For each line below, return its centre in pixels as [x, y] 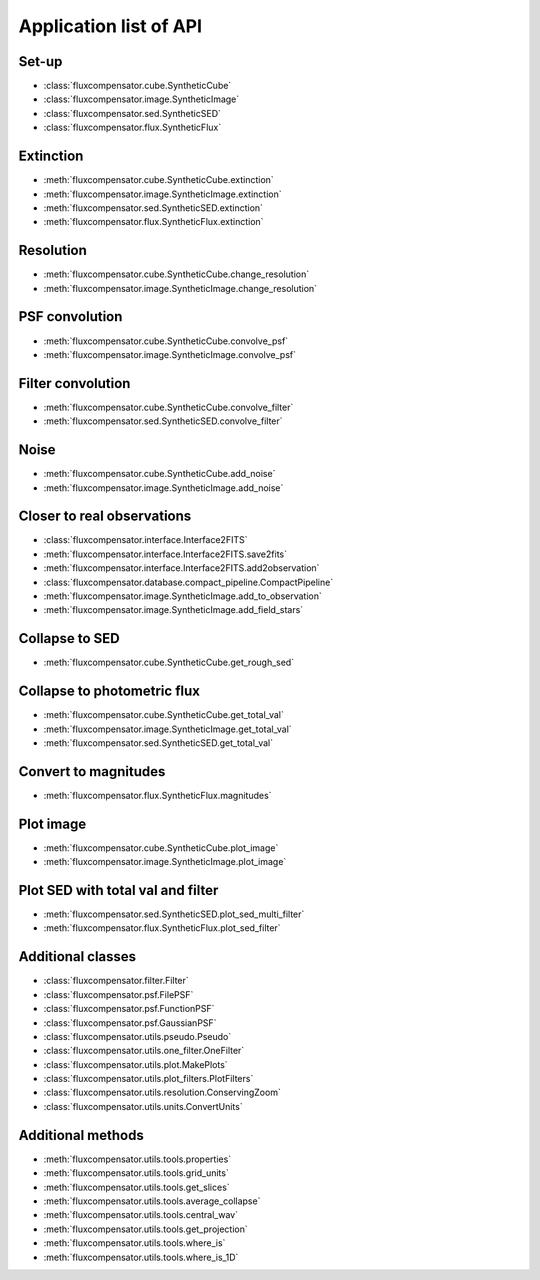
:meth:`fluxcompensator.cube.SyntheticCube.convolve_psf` [166, 341]
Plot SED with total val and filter [118, 890]
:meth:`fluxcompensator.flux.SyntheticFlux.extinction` [153, 222]
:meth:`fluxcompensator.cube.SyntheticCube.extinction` [158, 180]
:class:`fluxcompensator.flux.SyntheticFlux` [132, 127]
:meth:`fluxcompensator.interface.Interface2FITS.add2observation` [181, 568]
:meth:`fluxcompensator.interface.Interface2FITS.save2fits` [165, 554]
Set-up [40, 61]
